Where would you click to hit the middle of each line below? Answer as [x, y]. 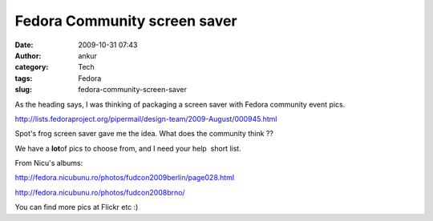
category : [32, 67]
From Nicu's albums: [49, 163]
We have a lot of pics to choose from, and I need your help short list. [128, 148]
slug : [23, 90]
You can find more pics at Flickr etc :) [77, 207]
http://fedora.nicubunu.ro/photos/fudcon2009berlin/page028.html [125, 178]
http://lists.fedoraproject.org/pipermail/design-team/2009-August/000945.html [146, 119]
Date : [24, 45]
